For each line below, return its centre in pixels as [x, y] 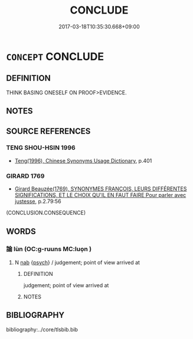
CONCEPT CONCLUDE [55, 56]
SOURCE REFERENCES [48, 131]
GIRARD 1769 [25, 176]
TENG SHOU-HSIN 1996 [41, 148]
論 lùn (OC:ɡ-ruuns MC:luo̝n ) [49, 249]
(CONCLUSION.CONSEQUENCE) [46, 213]
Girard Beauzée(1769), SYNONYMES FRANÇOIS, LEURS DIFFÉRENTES [101, 189]
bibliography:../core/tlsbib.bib [42, 329]
